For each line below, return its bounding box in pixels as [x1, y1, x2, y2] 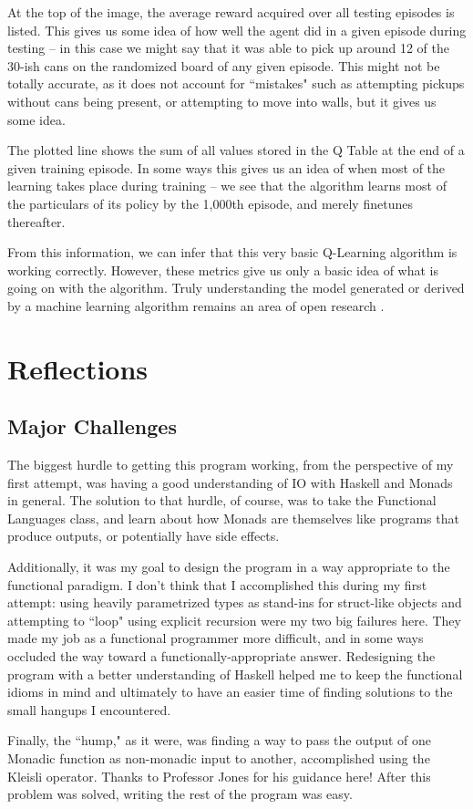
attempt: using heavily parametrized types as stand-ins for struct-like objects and [7, 593, 462, 612]
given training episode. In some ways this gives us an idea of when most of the [7, 158, 446, 177]
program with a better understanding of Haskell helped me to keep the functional [7, 664, 463, 683]
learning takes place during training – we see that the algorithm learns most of [7, 176, 447, 195]
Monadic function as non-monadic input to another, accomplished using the [7, 748, 430, 767]
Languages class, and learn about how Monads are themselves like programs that [7, 508, 459, 527]
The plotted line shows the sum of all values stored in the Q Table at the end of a [7, 140, 465, 160]
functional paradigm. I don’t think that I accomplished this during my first [7, 575, 427, 594]
